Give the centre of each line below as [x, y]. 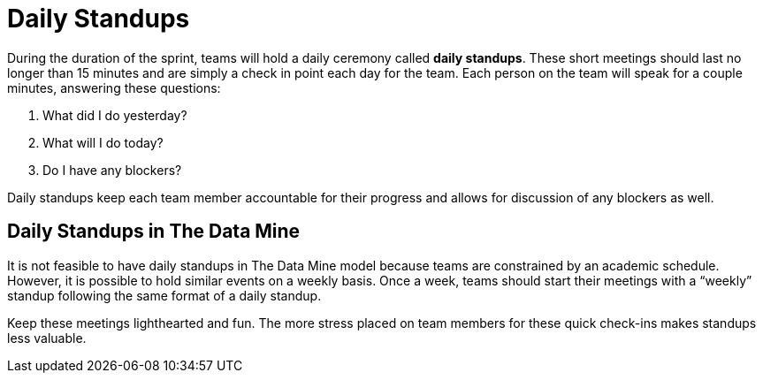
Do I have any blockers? [112, 170]
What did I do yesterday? [115, 115]
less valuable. [47, 338]
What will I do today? [103, 142]
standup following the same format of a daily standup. [164, 295]
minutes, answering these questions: [114, 87]
